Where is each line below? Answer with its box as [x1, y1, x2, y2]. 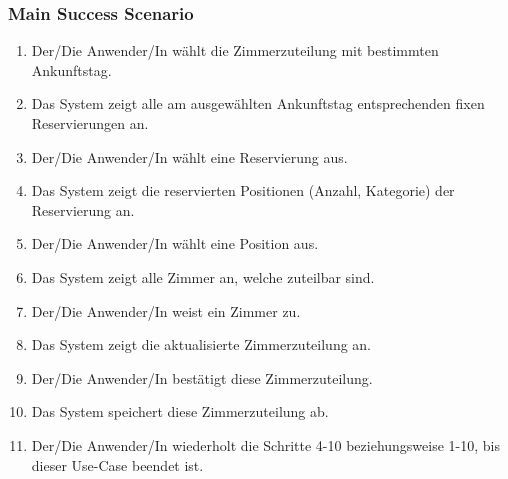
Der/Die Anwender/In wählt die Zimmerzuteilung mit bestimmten [31, 40, 439, 61]
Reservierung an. [31, 199, 135, 220]
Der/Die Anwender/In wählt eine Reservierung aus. [31, 146, 348, 167]
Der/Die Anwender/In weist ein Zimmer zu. [31, 300, 301, 321]
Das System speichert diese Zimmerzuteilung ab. [31, 401, 329, 422]
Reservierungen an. [31, 113, 149, 133]
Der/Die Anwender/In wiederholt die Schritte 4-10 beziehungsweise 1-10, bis [31, 434, 500, 455]
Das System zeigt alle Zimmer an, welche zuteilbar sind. [31, 266, 375, 287]
